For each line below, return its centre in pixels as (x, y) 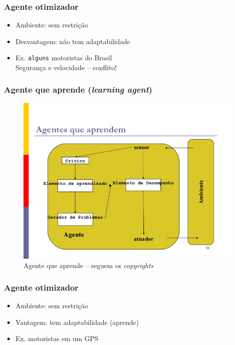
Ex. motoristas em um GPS (57, 338)
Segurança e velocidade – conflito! (66, 67)
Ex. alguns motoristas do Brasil (64, 58)
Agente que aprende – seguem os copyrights (89, 265)
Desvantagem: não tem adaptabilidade (73, 41)
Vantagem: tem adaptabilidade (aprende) (77, 322)
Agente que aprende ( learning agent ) (78, 89)
